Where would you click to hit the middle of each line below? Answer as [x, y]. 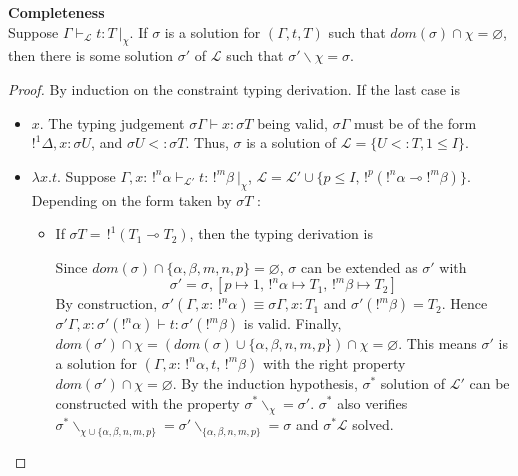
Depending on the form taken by [131, 199]
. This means [437, 343]
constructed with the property [147, 402]
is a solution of [291, 142]
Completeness [56, 12]
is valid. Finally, [292, 323]
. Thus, [207, 142]
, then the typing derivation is [281, 233]
